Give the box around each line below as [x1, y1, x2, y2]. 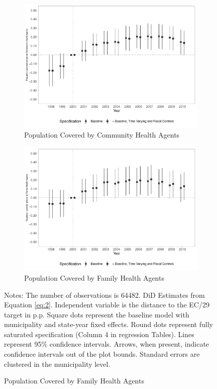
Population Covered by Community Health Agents [24, 129, 180, 140]
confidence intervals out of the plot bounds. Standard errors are [4, 349, 200, 359]
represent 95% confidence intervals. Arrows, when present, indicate [4, 339, 209, 349]
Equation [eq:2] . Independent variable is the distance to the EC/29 [4, 299, 209, 310]
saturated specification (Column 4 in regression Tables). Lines [4, 329, 194, 339]
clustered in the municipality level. [4, 358, 111, 369]
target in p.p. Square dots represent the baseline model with [4, 309, 189, 319]
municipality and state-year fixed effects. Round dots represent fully [4, 319, 213, 330]
